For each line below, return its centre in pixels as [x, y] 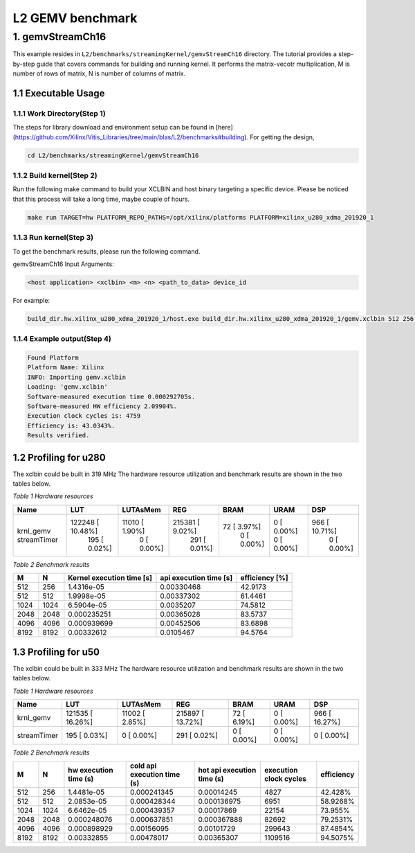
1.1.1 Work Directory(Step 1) [59, 113]
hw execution [91, 771]
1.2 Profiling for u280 [59, 457]
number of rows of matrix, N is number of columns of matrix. [99, 73]
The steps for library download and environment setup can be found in [113, 127]
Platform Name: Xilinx [66, 368]
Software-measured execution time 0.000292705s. [111, 396]
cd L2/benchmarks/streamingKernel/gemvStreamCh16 [113, 155]
